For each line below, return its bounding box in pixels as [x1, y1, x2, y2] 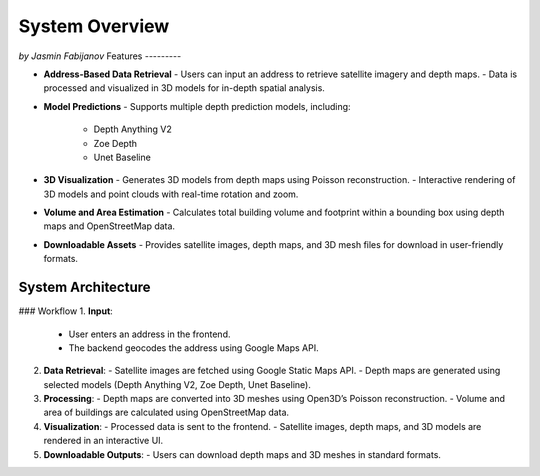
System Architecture [18, 279, 151, 296]
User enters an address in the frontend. [68, 328, 231, 340]
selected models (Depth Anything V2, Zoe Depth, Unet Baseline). [43, 378, 312, 390]
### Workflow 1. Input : [18, 305, 114, 317]
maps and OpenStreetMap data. [43, 220, 175, 232]
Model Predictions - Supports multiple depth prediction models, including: [43, 100, 351, 112]
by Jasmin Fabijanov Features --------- [18, 50, 182, 62]
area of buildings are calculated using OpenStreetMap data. [43, 406, 290, 419]
